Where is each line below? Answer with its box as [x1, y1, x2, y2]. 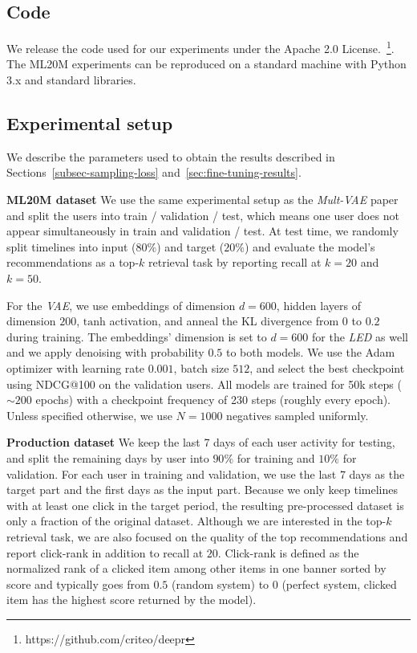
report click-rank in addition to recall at [6, 544, 204, 561]
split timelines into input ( [6, 238, 136, 255]
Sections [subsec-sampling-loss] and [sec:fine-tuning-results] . [6, 164, 302, 181]
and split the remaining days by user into [6, 449, 209, 466]
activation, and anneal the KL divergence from [109, 312, 339, 329]
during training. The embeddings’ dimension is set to [6, 328, 267, 345]
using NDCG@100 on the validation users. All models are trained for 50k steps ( [6, 375, 402, 392]
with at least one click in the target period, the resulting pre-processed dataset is [6, 496, 404, 513]
